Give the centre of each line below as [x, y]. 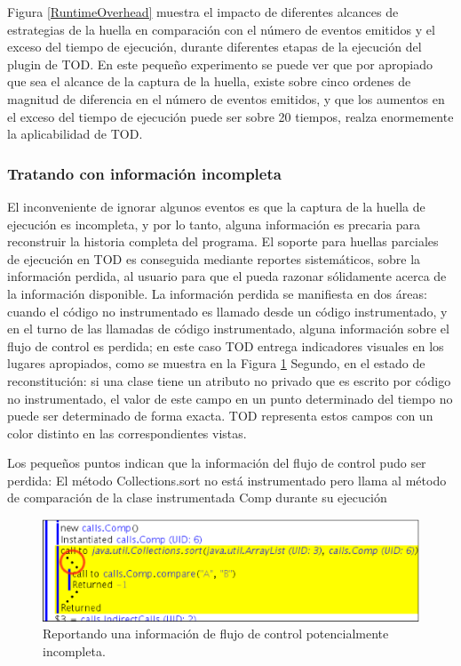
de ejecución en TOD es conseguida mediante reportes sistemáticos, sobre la [214, 258]
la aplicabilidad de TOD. [75, 134]
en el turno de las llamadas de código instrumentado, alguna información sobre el [228, 329]
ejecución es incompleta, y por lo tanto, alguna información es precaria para [214, 224]
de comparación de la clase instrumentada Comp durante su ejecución [197, 497]
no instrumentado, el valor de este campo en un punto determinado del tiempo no [230, 398]
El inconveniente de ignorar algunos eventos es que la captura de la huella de [216, 206]
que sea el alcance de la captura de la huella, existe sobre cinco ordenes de [209, 81]
